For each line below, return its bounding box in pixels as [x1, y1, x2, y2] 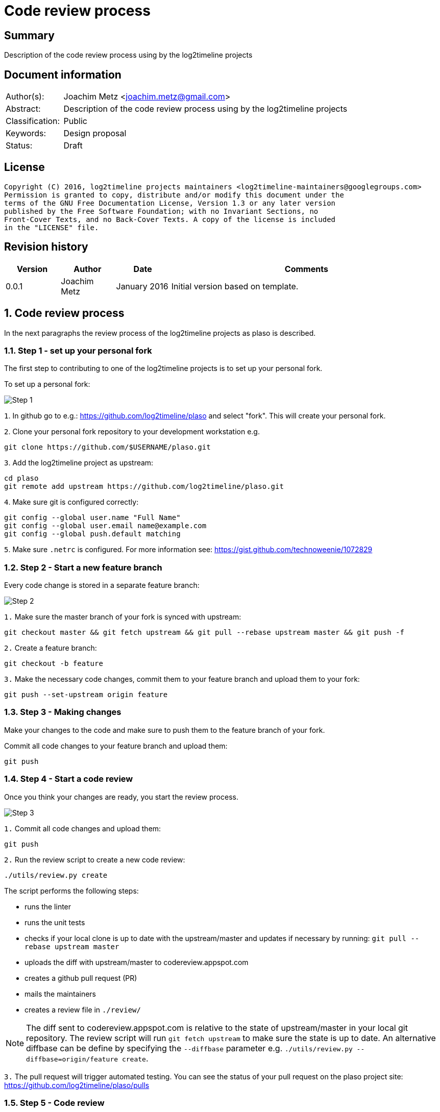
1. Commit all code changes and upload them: [4, 824, 161, 833]
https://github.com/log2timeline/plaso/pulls [4, 1080, 150, 1090]
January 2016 [116, 281, 168, 291]
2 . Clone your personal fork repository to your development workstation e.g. [4, 427, 260, 436]
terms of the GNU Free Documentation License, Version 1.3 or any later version [4, 199, 336, 207]
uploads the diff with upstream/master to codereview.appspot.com [25, 957, 249, 967]
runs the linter [25, 902, 71, 911]
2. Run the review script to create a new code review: [4, 855, 185, 864]
